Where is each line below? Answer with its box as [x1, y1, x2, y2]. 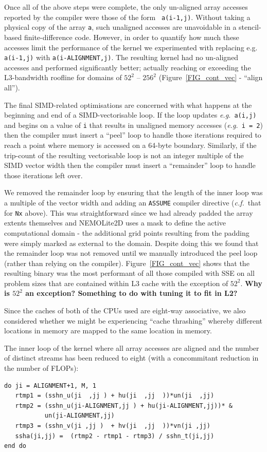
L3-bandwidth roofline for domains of [4, 72, 122, 83]
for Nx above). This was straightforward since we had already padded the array [4, 207, 253, 218]
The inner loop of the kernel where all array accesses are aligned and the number [4, 342, 259, 353]
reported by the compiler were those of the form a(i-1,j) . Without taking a [4, 11, 251, 22]
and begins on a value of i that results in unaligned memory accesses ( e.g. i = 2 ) [4, 119, 263, 130]
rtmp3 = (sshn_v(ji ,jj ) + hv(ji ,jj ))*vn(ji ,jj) [15, 422, 210, 429]
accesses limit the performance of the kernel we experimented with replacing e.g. [4, 42, 258, 52]
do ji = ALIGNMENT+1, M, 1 [4, 382, 96, 389]
